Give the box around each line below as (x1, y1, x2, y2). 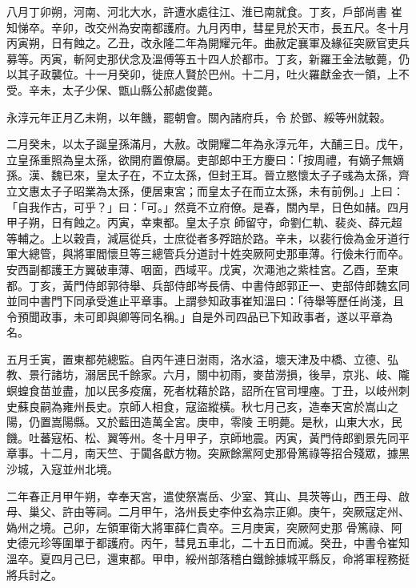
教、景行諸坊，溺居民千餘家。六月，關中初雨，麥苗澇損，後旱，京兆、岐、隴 (6, 366, 410, 383)
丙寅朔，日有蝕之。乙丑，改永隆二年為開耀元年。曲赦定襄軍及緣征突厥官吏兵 (6, 34, 410, 51)
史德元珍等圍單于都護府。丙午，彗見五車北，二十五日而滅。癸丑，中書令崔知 (6, 534, 410, 551)
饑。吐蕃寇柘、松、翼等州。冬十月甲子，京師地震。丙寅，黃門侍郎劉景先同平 (6, 429, 410, 445)
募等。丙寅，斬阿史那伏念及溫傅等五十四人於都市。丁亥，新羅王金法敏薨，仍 (6, 50, 410, 66)
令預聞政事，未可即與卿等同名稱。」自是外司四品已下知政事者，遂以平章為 (6, 308, 393, 324)
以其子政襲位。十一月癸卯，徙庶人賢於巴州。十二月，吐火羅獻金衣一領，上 (6, 66, 398, 83)
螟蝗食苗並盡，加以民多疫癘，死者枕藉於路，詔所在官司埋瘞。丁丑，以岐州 (6, 382, 398, 399)
